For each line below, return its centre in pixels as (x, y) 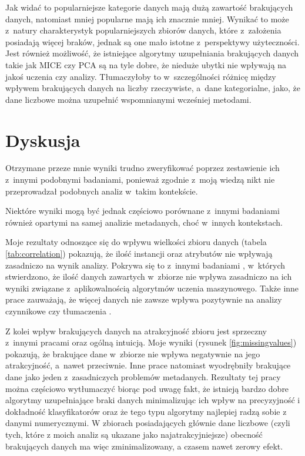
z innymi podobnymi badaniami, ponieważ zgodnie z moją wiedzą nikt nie (140, 180)
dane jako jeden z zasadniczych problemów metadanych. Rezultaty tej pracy (143, 376)
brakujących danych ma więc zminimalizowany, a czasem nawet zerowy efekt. (144, 446)
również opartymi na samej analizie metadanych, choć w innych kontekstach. (144, 222)
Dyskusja (43, 140)
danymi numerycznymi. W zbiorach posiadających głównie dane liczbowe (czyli (148, 423)
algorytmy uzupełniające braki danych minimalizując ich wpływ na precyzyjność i (153, 400)
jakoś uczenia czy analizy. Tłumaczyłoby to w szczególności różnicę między (141, 76)
